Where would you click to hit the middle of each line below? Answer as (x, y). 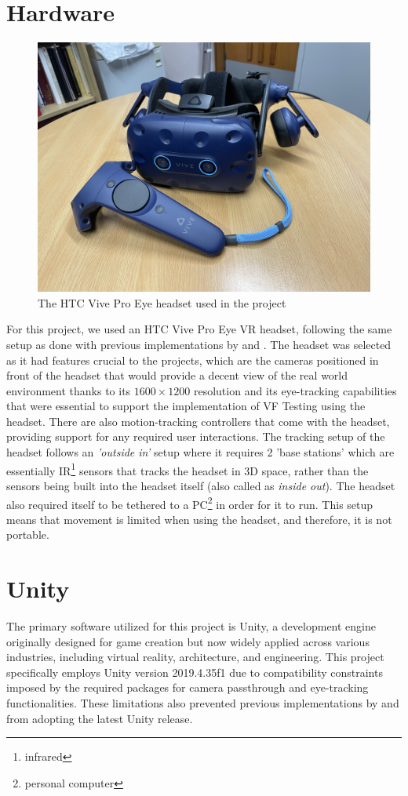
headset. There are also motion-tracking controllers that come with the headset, (198, 421)
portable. (28, 534)
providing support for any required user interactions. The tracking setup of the (196, 436)
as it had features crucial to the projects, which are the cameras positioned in (193, 360)
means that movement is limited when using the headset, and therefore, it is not (199, 519)
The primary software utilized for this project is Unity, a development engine (191, 626)
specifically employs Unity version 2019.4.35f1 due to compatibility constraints (195, 672)
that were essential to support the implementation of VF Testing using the (186, 406)
